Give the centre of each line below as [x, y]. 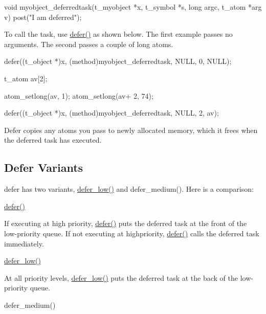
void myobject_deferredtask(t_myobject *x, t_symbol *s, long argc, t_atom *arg [133, 7]
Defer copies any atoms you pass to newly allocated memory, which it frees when [131, 130]
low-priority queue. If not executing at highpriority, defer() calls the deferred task [132, 233]
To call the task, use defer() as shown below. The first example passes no [118, 34]
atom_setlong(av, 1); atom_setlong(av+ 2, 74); [79, 95]
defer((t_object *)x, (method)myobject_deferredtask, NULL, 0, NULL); [118, 61]
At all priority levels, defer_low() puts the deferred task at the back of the [121, 277]
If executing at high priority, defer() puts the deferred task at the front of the [126, 223]
